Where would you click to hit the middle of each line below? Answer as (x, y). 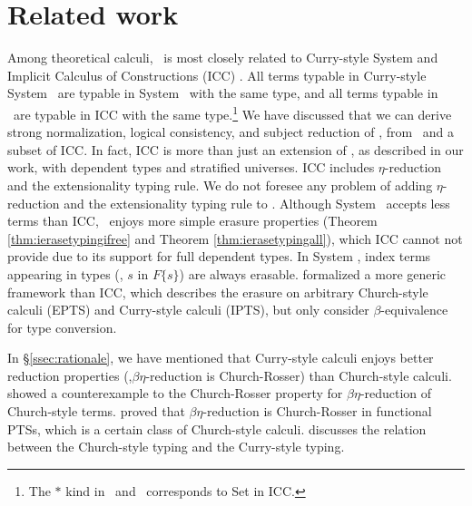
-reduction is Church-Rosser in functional (317, 411)
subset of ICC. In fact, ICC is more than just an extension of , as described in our (236, 149)
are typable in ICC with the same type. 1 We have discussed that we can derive (232, 112)
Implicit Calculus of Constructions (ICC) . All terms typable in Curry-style (217, 75)
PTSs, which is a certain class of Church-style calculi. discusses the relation (217, 428)
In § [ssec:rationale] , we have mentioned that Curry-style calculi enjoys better (221, 358)
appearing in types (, (65, 273)
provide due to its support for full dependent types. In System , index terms (219, 256)
